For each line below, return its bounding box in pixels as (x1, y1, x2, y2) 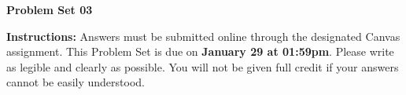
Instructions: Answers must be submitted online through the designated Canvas (6, 27, 400, 44)
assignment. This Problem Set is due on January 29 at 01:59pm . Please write (6, 43, 394, 60)
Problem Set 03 (6, 2, 93, 17)
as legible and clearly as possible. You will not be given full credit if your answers (6, 58, 399, 75)
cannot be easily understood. (6, 74, 145, 90)
